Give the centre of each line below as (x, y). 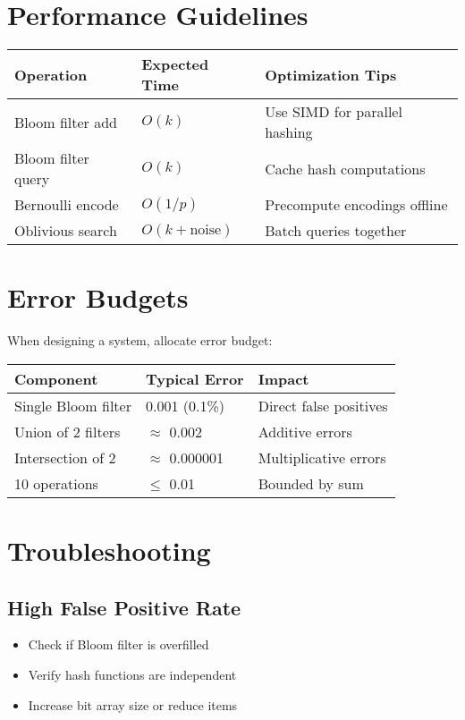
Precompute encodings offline (356, 205)
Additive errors (305, 431)
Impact (283, 378)
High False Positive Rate (124, 607)
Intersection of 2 (65, 457)
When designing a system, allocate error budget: (140, 340)
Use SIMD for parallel (334, 112)
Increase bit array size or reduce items (133, 704)
